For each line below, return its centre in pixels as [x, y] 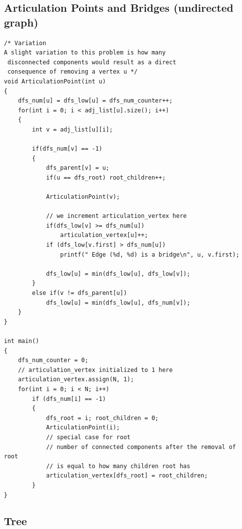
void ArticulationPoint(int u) [55, 81]
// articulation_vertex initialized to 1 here [95, 370]
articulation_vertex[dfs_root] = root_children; [127, 476]
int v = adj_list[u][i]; [72, 129]
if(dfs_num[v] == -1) [67, 149]
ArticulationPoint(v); [83, 197]
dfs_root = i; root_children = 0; [102, 418]
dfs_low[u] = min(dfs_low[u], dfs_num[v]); [118, 303]
